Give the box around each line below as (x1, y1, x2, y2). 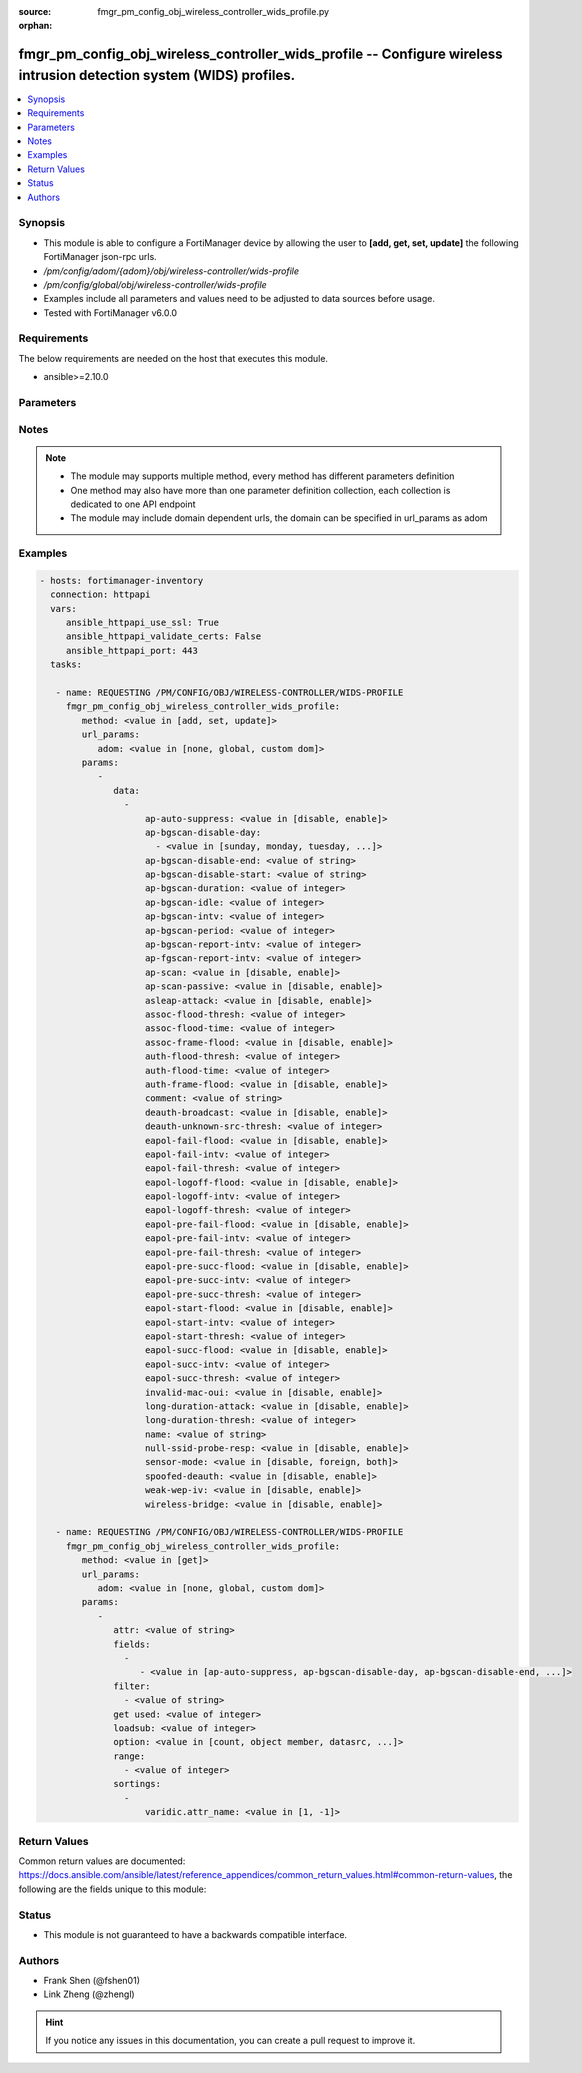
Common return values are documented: (18, 1855, 186, 1867)
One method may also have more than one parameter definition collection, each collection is (70, 484, 451, 496)
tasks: (50, 659, 83, 670)
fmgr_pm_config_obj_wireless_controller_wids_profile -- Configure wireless (18, 46, 504, 63)
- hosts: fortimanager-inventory (39, 575, 204, 586)
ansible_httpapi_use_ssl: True (65, 617, 220, 629)
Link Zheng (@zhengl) (43, 1988, 135, 2000)
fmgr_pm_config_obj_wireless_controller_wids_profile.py (97, 6, 330, 17)
